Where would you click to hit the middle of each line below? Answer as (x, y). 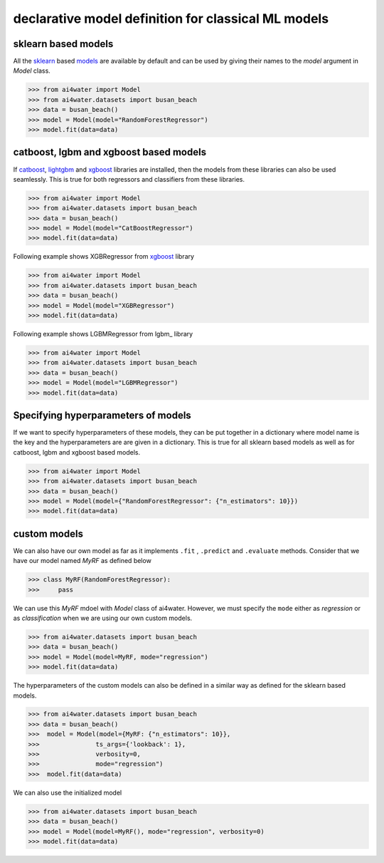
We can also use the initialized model (68, 792)
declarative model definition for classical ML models (171, 19)
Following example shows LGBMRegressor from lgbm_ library (103, 334)
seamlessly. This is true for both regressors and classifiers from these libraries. (129, 179)
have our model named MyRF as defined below (82, 561)
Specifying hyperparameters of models (102, 415)
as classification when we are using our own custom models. (103, 618)
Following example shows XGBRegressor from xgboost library (104, 257)
